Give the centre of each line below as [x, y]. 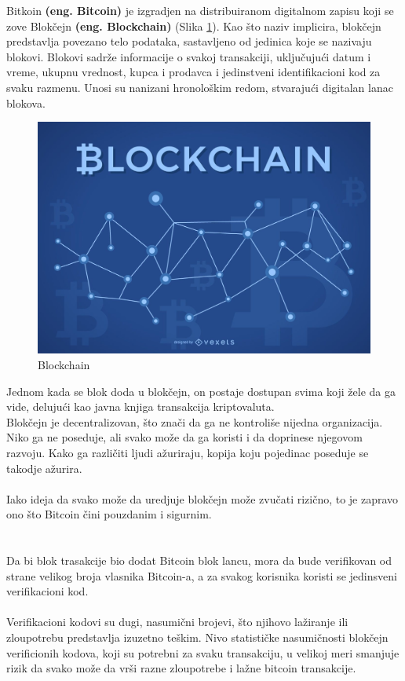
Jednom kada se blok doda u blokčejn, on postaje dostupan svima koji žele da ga [201, 391]
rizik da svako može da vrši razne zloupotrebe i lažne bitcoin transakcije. [181, 668]
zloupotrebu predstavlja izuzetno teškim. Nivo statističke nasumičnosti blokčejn [197, 637]
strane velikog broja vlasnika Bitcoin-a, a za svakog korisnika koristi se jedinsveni [202, 575]
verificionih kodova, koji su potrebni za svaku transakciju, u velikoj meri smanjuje [203, 652]
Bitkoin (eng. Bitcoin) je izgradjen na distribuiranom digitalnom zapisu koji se [200, 10]
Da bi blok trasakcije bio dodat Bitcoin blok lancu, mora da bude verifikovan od [199, 560]
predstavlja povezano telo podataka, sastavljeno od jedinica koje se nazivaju [189, 41]
